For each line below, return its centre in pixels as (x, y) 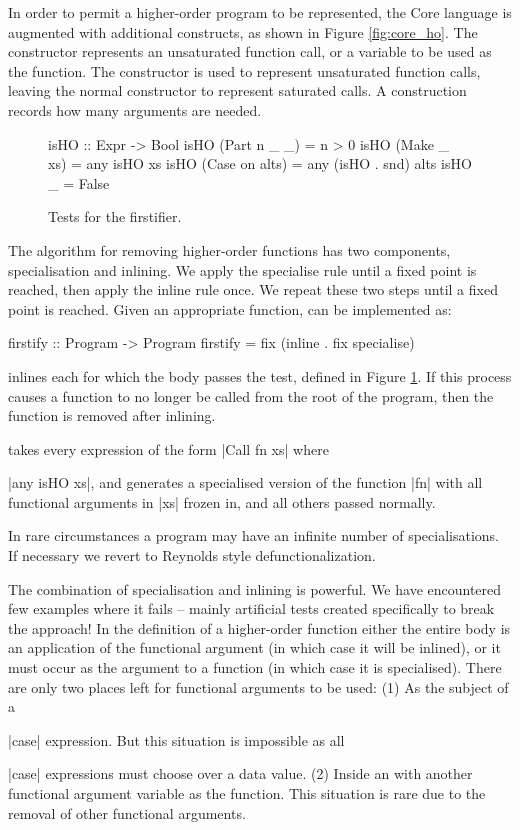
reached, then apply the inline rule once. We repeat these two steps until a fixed (253, 289)
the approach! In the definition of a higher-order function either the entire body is (259, 627)
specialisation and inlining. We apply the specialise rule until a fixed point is (242, 269)
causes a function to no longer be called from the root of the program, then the (251, 395)
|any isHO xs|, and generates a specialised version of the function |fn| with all (245, 482)
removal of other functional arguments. (127, 812)
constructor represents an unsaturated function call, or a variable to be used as (250, 51)
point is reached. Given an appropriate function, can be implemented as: (230, 308)
